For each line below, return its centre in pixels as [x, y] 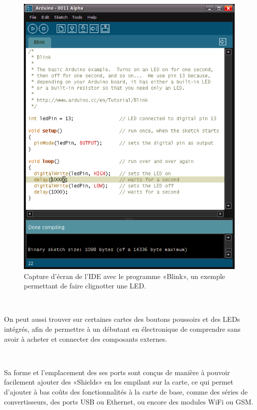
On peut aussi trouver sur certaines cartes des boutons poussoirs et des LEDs [122, 319]
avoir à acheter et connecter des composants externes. [86, 339]
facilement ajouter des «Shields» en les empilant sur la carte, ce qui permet [119, 382]
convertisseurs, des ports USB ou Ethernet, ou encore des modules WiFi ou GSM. [129, 401]
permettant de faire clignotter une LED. [85, 286]
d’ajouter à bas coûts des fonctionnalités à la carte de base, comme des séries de [126, 391]
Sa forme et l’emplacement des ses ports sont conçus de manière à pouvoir [117, 372]
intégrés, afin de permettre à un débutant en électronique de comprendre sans [122, 329]
